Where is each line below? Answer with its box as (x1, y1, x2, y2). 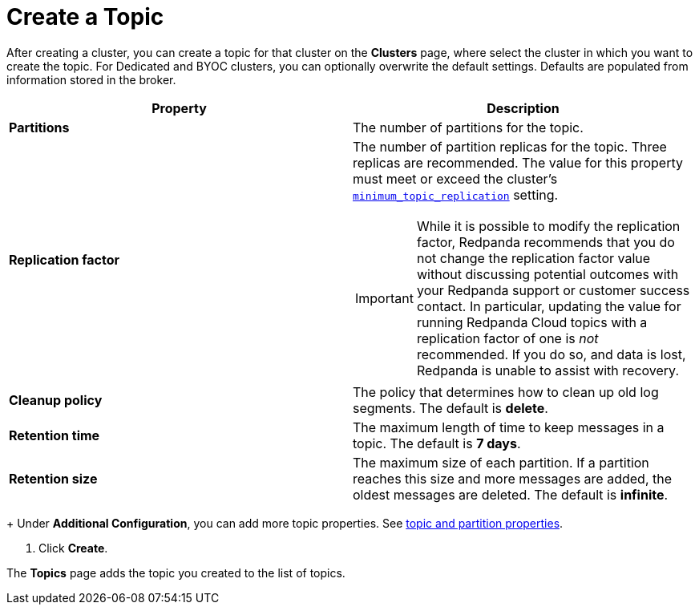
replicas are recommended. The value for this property (353, 154, 683, 171)
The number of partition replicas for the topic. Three (353, 138, 667, 155)
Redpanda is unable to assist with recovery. (416, 362, 679, 378)
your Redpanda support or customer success (416, 281, 690, 298)
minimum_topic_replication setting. (353, 186, 559, 203)
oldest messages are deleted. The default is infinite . (353, 486, 669, 503)
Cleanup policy (9, 391, 103, 408)
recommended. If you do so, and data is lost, (416, 346, 686, 362)
